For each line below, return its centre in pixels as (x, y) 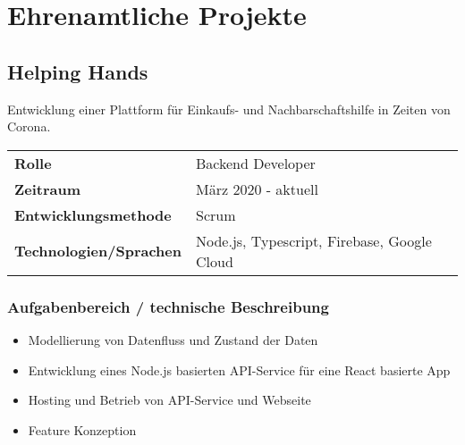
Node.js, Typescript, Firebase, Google (314, 240)
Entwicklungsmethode (93, 214)
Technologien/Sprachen (98, 251)
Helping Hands (78, 71)
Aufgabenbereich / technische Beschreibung (168, 306)
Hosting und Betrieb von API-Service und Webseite (169, 400)
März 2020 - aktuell (257, 189)
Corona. (29, 126)
